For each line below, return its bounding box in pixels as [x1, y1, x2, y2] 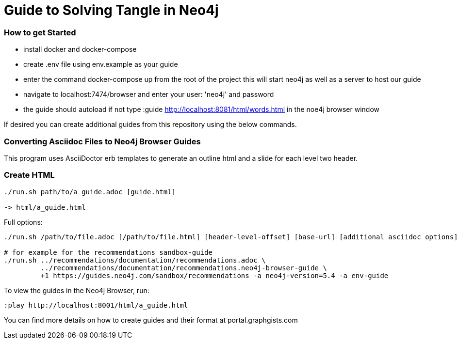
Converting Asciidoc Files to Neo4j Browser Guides [4, 136, 201, 146]
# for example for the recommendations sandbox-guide [4, 248, 213, 256]
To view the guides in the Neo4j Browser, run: [4, 286, 149, 295]
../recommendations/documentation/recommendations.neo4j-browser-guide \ [40, 264, 327, 272]
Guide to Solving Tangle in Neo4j [4, 2, 219, 18]
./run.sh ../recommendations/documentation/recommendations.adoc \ [4, 256, 266, 264]
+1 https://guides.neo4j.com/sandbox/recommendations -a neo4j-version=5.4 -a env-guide [40, 271, 389, 280]
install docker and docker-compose [23, 45, 137, 54]
